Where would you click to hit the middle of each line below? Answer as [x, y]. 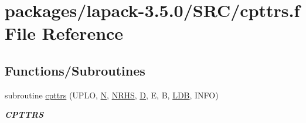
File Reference [64, 33]
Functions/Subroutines [75, 70]
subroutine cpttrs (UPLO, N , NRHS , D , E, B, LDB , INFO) [112, 95]
